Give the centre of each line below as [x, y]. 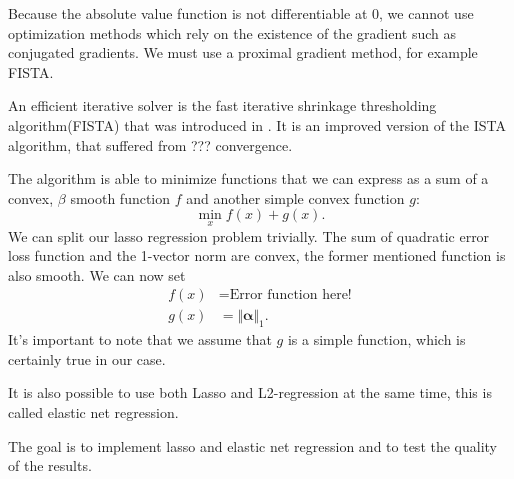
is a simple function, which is [376, 339]
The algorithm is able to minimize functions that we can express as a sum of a [248, 178]
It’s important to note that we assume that [140, 339]
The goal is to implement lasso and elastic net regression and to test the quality [253, 445]
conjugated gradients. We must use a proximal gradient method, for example [243, 52]
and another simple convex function [295, 197]
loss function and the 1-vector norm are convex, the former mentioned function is [257, 255]
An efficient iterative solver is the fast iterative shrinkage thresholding [222, 105]
